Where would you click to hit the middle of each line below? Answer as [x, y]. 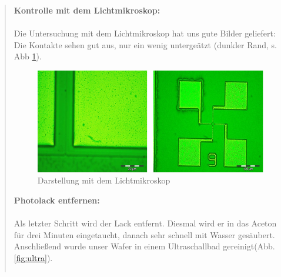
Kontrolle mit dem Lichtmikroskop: [87, 10]
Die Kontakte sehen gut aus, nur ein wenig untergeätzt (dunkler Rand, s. [145, 44]
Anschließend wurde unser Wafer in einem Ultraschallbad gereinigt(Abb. [144, 246]
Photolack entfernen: [57, 200]
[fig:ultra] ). [33, 258]
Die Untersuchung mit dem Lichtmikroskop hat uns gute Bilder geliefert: [145, 33]
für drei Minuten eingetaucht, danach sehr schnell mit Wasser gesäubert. [144, 234]
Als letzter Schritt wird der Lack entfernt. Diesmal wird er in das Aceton [145, 223]
